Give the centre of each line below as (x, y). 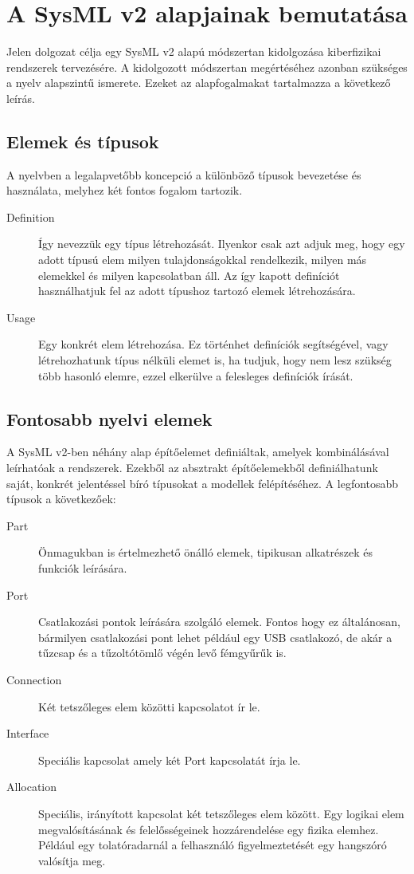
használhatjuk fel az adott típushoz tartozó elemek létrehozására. (197, 291)
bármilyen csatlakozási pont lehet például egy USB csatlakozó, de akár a (215, 637)
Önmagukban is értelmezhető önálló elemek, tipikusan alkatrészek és (205, 552)
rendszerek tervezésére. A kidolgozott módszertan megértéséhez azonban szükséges (207, 67)
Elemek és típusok (83, 141)
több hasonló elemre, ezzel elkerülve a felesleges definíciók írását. (196, 375)
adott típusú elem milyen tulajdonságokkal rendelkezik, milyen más (203, 260)
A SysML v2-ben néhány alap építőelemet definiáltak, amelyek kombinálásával (198, 452)
